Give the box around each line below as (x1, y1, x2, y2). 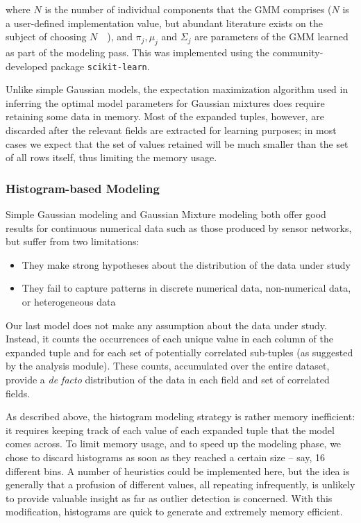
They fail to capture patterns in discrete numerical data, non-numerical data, (22, 281, 351, 295)
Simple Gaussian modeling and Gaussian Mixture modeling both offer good (6, 207, 326, 222)
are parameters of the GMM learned (194, 29, 349, 44)
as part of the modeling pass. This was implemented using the (6, 44, 270, 59)
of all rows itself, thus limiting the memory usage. (6, 150, 217, 165)
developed (6, 58, 48, 73)
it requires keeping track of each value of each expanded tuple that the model (6, 422, 335, 437)
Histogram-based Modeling (6, 179, 160, 197)
